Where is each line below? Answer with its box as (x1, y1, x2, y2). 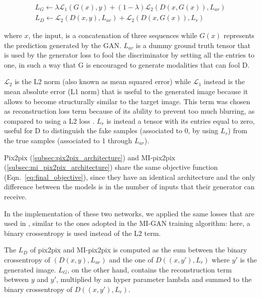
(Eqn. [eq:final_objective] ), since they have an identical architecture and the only (4, 171, 255, 182)
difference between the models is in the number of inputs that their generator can (4, 181, 255, 192)
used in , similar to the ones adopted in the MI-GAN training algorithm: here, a (4, 218, 250, 228)
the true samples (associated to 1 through (4, 135, 133, 145)
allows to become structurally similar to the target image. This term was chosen (4, 96, 250, 106)
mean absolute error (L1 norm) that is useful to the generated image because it (4, 86, 248, 97)
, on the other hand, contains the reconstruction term (67, 264, 232, 274)
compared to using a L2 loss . (4, 115, 95, 126)
